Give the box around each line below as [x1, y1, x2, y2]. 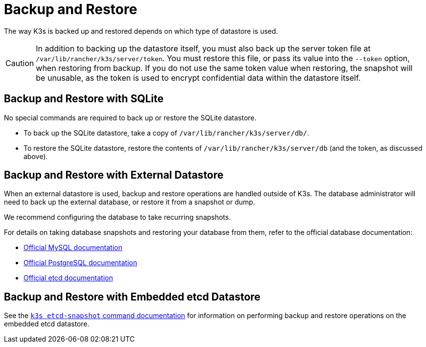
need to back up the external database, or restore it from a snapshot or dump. [4, 198, 255, 207]
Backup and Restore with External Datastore [4, 169, 224, 182]
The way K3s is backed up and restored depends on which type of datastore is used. [4, 26, 278, 35]
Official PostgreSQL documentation [24, 258, 137, 267]
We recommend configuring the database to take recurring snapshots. [4, 213, 231, 222]
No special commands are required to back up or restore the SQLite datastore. [4, 113, 257, 122]
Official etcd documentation [24, 274, 113, 282]
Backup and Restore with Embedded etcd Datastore [4, 290, 260, 303]
